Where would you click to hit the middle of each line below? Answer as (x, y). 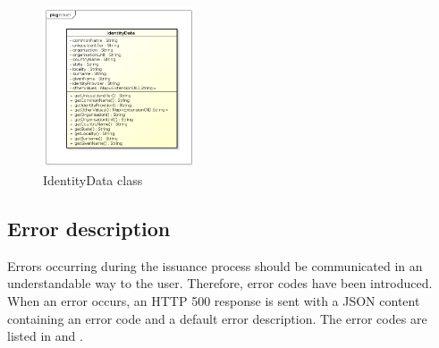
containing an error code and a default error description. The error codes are (217, 318)
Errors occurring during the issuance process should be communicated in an (215, 265)
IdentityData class (93, 179)
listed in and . (45, 336)
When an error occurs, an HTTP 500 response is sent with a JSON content (214, 300)
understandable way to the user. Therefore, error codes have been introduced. (220, 283)
